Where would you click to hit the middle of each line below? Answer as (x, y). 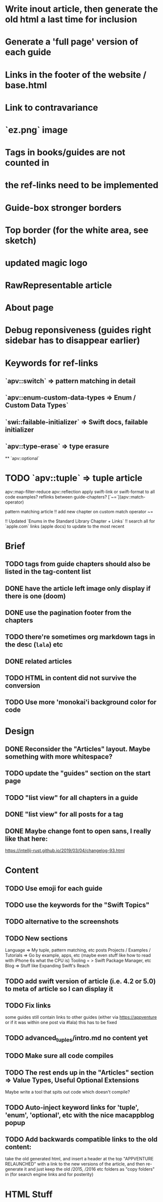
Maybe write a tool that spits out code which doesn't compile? (68, 1092)
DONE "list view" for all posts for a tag (64, 814)
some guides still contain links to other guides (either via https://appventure (81, 1017)
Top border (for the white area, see (77, 230)
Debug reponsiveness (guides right (78, 330)
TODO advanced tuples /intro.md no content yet (76, 1038)
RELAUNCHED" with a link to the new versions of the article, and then (75, 1164)
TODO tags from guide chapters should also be (78, 564)
